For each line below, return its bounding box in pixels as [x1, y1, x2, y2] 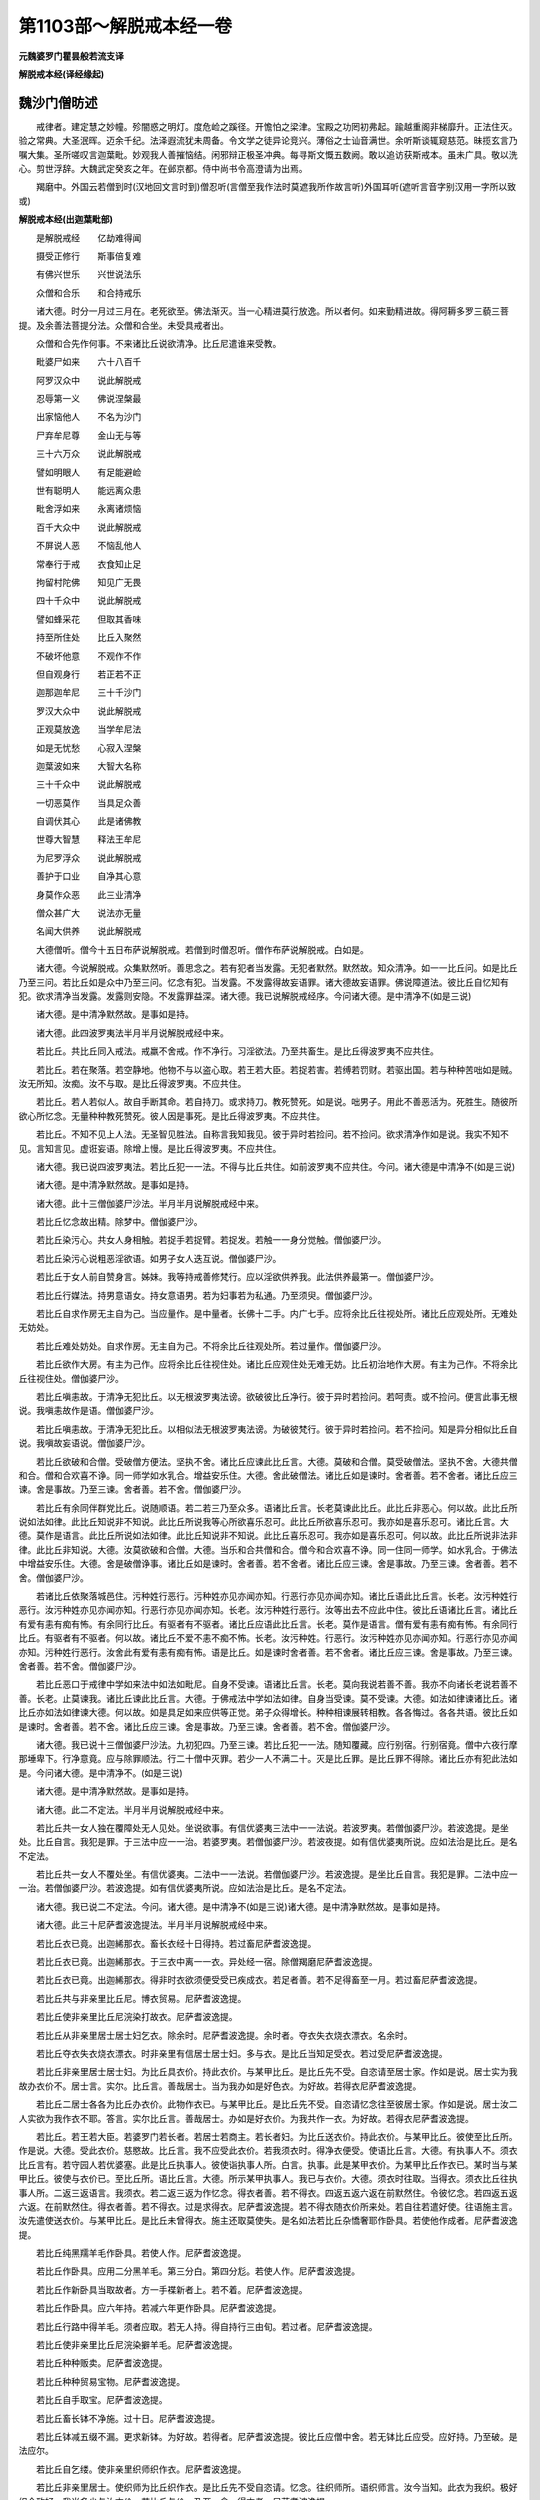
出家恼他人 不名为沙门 [35, 411, 142, 423]
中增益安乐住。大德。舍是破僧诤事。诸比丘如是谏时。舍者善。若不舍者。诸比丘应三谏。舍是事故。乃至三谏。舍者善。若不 [18, 1558, 518, 1570]
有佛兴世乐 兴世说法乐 [35, 268, 142, 280]
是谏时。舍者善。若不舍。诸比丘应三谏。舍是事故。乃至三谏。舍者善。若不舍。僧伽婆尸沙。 [18, 1720, 395, 1732]
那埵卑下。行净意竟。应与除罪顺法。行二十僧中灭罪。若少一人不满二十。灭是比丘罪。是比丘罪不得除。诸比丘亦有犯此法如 [18, 1753, 518, 1765]
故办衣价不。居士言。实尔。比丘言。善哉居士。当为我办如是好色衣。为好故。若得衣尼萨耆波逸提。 [18, 2080, 422, 2092]
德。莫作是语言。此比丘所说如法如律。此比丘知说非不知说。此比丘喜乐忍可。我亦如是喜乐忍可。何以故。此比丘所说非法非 [18, 1530, 518, 1542]
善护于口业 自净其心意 [35, 870, 142, 882]
